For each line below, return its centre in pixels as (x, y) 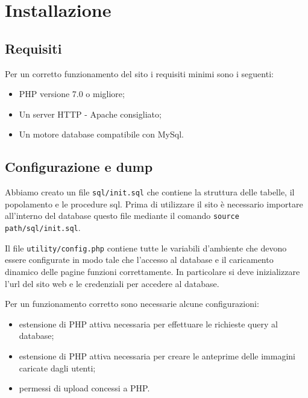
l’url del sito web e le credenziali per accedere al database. (112, 283)
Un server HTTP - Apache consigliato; (90, 114)
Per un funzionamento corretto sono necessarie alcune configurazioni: (132, 304)
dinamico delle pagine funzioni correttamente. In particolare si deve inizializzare (152, 271)
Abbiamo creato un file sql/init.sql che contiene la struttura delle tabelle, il (150, 192)
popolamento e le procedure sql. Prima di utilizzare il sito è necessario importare (154, 204)
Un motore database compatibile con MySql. (101, 134)
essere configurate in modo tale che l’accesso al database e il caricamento (139, 260)
